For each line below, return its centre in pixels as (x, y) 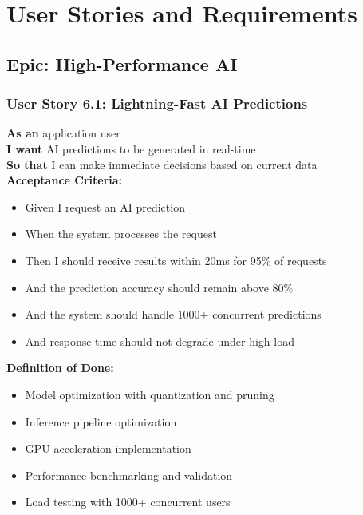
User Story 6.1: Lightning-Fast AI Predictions (157, 103)
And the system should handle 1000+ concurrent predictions (173, 314)
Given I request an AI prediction (105, 206)
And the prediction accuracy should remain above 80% (159, 287)
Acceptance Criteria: (65, 180)
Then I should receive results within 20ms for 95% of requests (176, 260)
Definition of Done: (60, 368)
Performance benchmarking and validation (129, 475)
